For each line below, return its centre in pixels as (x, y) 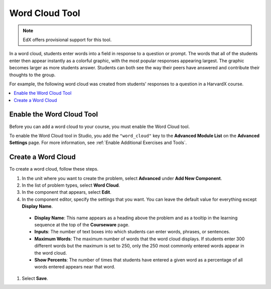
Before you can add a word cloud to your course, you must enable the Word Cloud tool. (100, 126)
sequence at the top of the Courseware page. (82, 225)
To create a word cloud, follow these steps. (54, 169)
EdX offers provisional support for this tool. (67, 40)
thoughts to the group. (32, 75)
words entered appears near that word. (75, 267)
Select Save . (35, 278)
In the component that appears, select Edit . (66, 192)
